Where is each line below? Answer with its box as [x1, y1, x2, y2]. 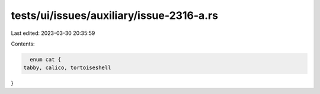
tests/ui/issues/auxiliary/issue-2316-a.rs [11, 9, 219, 22]
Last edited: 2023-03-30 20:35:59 [11, 30, 95, 37]
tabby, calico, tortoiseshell [23, 64, 111, 71]
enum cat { [30, 56, 62, 63]
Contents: [11, 40, 35, 47]
